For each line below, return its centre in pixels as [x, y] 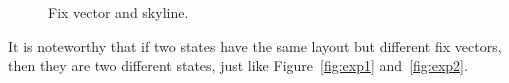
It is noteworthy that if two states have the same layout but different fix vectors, [255, 45]
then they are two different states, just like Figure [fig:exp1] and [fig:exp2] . [238, 65]
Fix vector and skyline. [118, 12]
